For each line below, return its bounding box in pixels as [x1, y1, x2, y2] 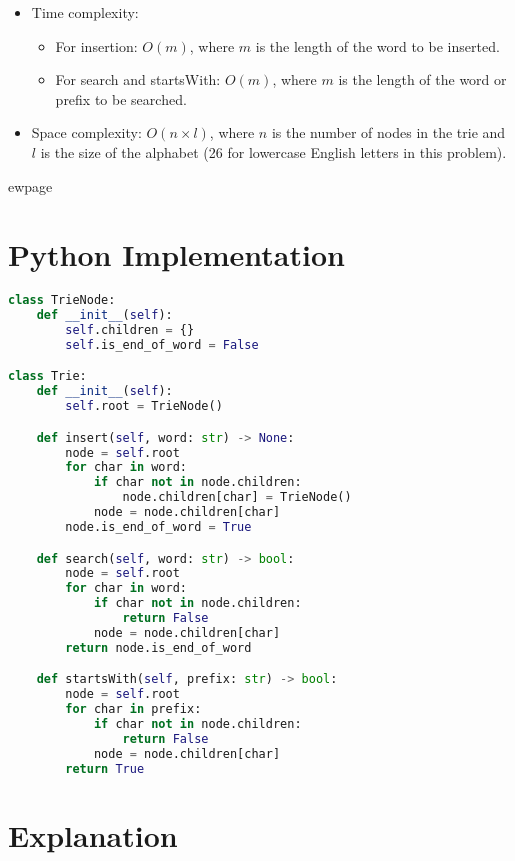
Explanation [8, 814, 178, 855]
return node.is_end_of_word [65, 640, 252, 655]
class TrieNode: [8, 293, 116, 308]
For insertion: [55, 35, 138, 56]
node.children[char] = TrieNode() [122, 490, 352, 505]
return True [65, 761, 145, 776]
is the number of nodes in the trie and [271, 122, 506, 143]
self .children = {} [65, 323, 195, 338]
